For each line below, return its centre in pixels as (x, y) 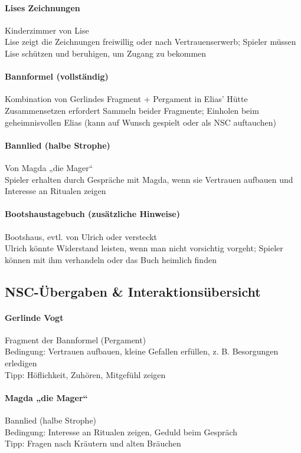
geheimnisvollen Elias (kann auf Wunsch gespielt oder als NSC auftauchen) (140, 122)
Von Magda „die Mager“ (49, 167)
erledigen (21, 363)
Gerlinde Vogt (34, 317)
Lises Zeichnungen (42, 7)
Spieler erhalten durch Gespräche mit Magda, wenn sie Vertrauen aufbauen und (149, 179)
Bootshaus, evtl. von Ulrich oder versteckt (81, 236)
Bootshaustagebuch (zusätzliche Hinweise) (92, 214)
